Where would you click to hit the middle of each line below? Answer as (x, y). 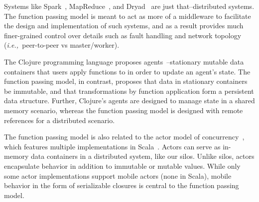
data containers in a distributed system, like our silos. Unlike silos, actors (143, 156)
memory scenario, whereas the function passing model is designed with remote (124, 110)
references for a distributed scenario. (60, 120)
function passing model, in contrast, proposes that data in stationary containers (126, 81)
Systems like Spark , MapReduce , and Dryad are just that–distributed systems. (129, 6)
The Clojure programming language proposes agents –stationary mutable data (124, 61)
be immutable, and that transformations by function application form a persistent (129, 91)
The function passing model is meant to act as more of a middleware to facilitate (128, 16)
